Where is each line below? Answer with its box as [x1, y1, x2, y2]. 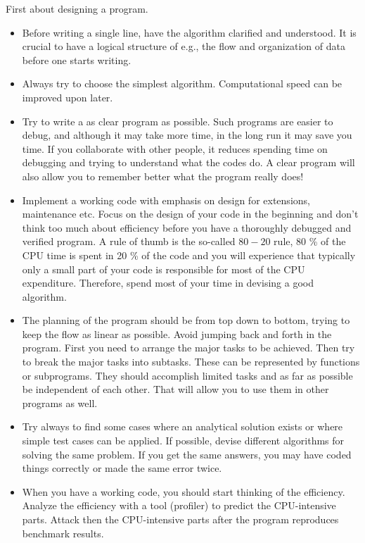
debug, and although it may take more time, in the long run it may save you [22, 127, 352, 142]
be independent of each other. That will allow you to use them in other [22, 382, 329, 397]
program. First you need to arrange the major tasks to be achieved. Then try [22, 340, 355, 355]
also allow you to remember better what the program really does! [22, 168, 304, 183]
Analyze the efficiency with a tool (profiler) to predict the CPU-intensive [22, 498, 336, 513]
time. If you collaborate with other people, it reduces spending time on [22, 141, 328, 156]
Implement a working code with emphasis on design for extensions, [22, 192, 310, 207]
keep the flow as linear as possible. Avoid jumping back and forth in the [22, 326, 332, 341]
